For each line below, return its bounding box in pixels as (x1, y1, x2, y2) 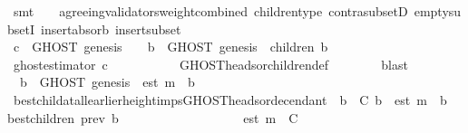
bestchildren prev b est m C (7, 108, 298, 127)
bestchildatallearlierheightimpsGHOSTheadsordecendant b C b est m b (13, 90, 447, 109)
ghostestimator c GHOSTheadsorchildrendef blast (13, 54, 408, 73)
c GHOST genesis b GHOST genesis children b (13, 37, 328, 56)
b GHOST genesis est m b (19, 72, 195, 91)
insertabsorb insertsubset (41, 19, 181, 38)
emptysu (414, 2, 462, 20)
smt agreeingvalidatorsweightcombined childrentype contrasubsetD (13, 2, 408, 20)
